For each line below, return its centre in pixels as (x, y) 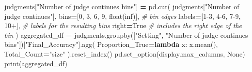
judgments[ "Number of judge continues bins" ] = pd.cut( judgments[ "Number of (122, 6)
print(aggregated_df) (36, 63)
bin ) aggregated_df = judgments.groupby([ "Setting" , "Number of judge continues (126, 35)
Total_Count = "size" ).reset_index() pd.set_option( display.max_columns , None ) (125, 53)
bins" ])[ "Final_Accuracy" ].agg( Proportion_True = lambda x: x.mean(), (111, 44)
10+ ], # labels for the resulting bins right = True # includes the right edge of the (123, 25)
